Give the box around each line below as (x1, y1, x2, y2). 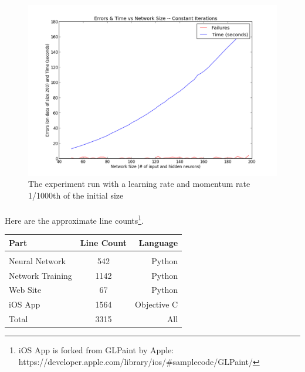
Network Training (9, 269, 72, 281)
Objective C (135, 298, 178, 310)
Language (138, 236, 178, 248)
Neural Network (9, 254, 66, 267)
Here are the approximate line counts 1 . (5, 212, 144, 226)
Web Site (9, 284, 42, 296)
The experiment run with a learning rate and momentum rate (28, 178, 250, 190)
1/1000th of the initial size (28, 189, 124, 201)
